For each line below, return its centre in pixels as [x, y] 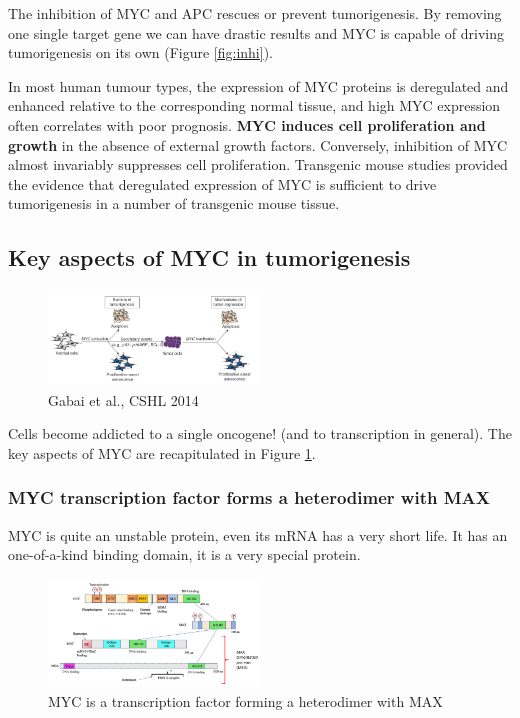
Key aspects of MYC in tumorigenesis [209, 257]
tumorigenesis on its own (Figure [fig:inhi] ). [140, 52]
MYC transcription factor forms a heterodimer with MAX [249, 497]
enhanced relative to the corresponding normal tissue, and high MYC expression [254, 105]
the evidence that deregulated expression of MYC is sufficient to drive [222, 183]
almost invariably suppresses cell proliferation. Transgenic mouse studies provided [258, 164]
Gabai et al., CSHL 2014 [123, 399]
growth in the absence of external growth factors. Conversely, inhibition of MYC [258, 144]
